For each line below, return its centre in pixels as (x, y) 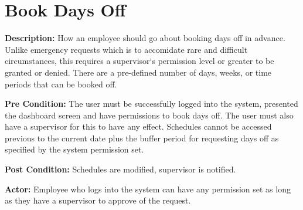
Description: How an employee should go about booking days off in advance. (145, 38)
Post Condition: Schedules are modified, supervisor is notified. (120, 169)
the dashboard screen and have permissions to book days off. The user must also (149, 115)
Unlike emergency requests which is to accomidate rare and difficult (126, 49)
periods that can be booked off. (61, 84)
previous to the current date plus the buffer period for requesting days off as (142, 138)
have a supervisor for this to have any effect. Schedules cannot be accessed (138, 126)
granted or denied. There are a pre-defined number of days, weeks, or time (138, 72)
